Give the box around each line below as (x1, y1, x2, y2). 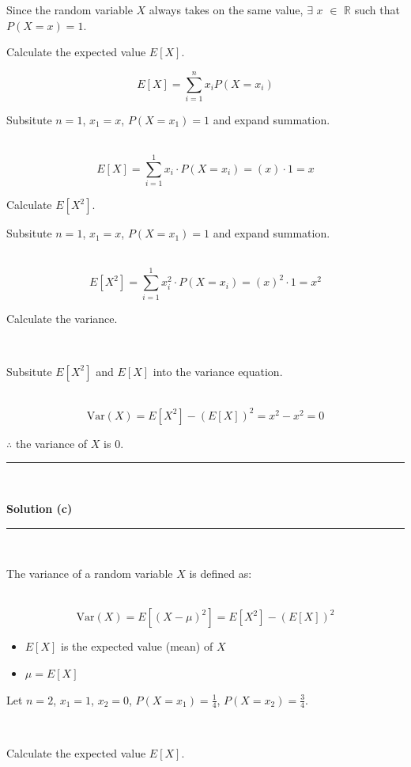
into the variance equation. (153, 363, 283, 379)
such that (354, 2, 400, 17)
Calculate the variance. (6, 309, 118, 326)
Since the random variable (6, 2, 133, 17)
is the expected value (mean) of (61, 638, 213, 655)
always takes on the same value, (149, 2, 304, 17)
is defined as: (189, 565, 252, 582)
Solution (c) (6, 500, 73, 516)
